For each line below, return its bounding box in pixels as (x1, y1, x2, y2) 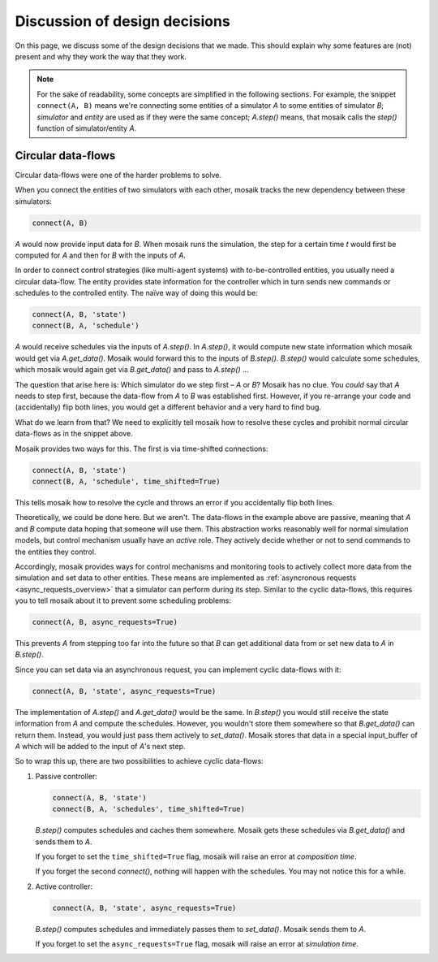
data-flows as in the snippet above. (15, 429, 133, 439)
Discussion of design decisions (15, 12, 230, 30)
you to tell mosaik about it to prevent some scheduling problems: (15, 596, 231, 605)
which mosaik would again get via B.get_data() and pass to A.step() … (15, 365, 249, 375)
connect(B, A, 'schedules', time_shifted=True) (52, 804, 245, 814)
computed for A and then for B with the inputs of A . (15, 250, 187, 260)
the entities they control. (15, 547, 97, 557)
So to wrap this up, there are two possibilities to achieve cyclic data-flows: (15, 756, 264, 766)
